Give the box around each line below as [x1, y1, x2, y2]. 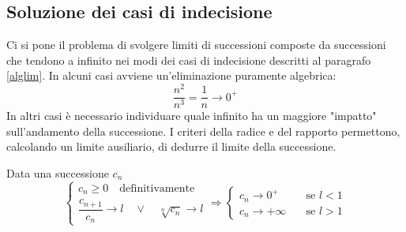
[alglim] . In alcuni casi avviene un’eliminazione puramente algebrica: [6, 67, 336, 84]
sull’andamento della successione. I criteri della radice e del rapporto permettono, [6, 122, 400, 139]
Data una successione [6, 164, 109, 181]
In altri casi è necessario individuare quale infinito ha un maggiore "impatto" [6, 107, 377, 124]
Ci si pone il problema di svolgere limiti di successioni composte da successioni [6, 36, 386, 53]
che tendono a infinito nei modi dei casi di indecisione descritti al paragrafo [6, 51, 371, 68]
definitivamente [119, 182, 195, 194]
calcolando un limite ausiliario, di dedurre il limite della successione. [6, 138, 336, 155]
